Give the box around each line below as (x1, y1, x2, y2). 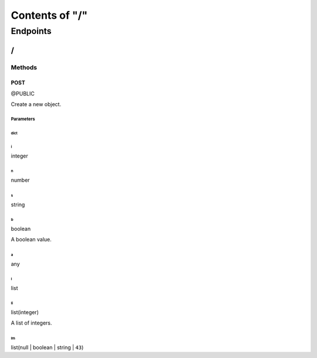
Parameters (11, 116, 35, 122)
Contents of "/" (11, 9, 88, 22)
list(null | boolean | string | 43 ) (11, 343, 84, 351)
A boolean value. (11, 236, 52, 243)
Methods (11, 63, 38, 71)
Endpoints (11, 26, 52, 36)
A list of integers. (11, 319, 52, 326)
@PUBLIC (11, 90, 35, 97)
